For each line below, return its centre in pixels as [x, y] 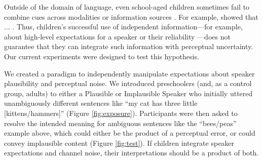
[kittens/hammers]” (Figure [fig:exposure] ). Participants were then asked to [121, 113]
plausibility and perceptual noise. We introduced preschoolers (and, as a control [128, 83]
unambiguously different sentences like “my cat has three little [101, 103]
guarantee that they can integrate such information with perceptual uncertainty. [129, 46]
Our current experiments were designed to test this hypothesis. [102, 56]
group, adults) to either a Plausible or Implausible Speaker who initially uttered [128, 93]
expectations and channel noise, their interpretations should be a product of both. [132, 153]
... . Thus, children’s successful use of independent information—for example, [123, 27]
